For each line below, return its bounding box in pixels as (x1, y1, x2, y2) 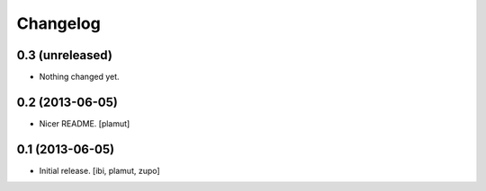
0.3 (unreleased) (16, 48, 112, 63)
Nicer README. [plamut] (39, 117, 130, 129)
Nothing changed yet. (39, 72, 121, 82)
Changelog (16, 13, 101, 33)
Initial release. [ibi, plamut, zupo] (39, 165, 161, 176)
